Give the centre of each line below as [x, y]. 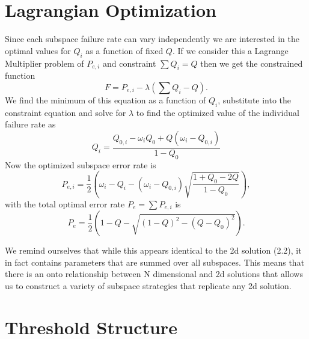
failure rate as [30, 124]
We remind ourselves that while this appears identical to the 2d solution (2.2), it [153, 250]
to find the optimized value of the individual [218, 112]
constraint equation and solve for [66, 112]
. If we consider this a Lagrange [230, 50]
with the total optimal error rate [65, 203]
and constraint [130, 63]
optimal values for [38, 50]
